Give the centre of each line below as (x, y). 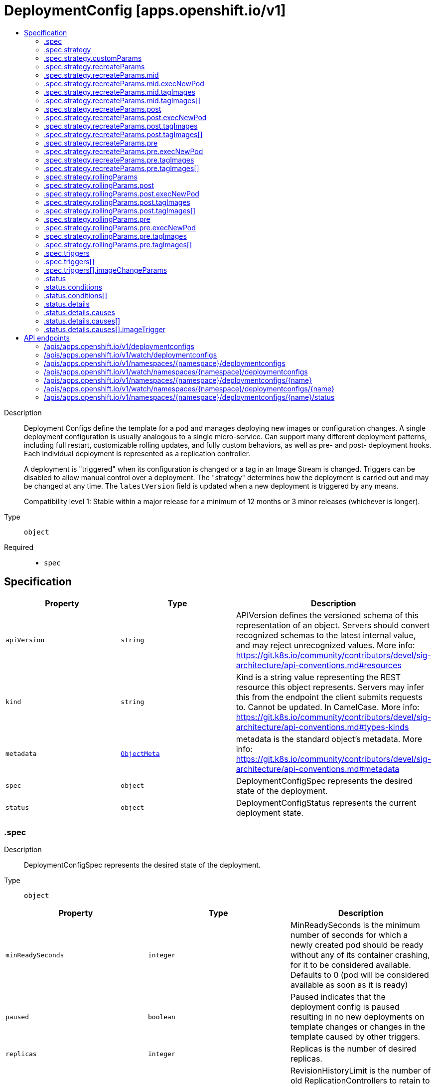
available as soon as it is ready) (349, 985)
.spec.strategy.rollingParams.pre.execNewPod (120, 227)
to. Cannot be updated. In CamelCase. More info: (328, 707)
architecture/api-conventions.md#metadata (318, 769)
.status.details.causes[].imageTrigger (105, 329)
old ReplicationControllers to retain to (360, 1081)
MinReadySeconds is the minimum (355, 925)
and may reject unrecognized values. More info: (325, 645)
